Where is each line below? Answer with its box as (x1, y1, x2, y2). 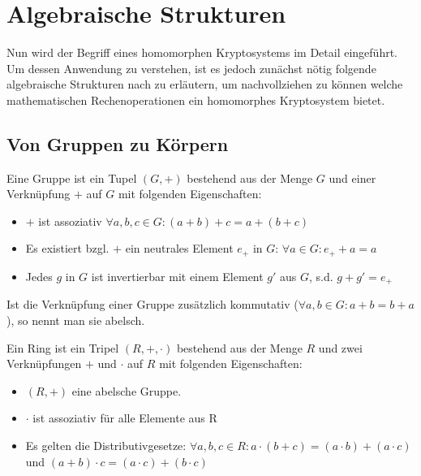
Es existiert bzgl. (25, 240, 110, 257)
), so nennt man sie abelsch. (6, 311, 145, 328)
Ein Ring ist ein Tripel (6, 339, 119, 356)
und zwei (318, 339, 363, 356)
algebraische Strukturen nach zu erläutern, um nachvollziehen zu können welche (6, 76, 403, 93)
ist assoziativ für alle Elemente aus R (32, 409, 217, 426)
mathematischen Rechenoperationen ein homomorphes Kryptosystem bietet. (6, 91, 385, 108)
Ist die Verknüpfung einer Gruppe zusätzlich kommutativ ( (6, 296, 299, 313)
